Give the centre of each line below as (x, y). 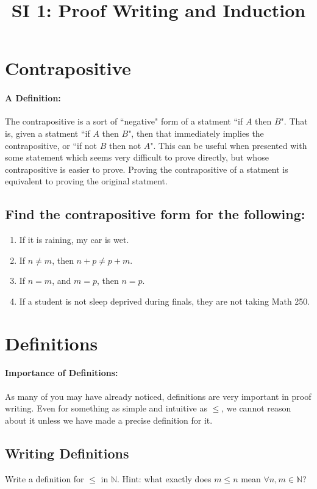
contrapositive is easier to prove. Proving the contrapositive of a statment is (147, 169)
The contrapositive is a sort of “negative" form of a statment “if (124, 121)
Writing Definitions (67, 453)
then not (125, 145)
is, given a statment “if (48, 133)
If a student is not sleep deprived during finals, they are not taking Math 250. (165, 301)
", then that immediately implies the (196, 133)
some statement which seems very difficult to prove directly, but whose (137, 157)
